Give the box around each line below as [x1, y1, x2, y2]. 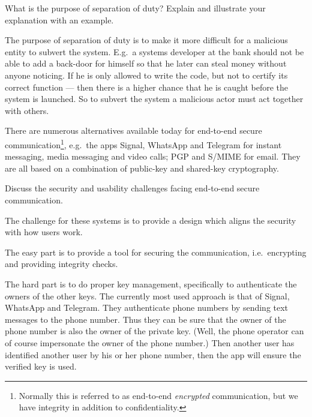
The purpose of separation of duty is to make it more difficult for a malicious [5, 34, 288, 46]
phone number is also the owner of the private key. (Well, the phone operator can [5, 325, 304, 337]
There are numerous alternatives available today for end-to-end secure [5, 124, 262, 137]
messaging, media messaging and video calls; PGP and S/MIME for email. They [5, 150, 301, 163]
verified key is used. [5, 360, 77, 373]
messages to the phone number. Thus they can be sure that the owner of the [5, 313, 286, 325]
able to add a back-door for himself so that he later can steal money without [5, 57, 287, 70]
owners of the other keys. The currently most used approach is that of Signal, [5, 289, 290, 302]
